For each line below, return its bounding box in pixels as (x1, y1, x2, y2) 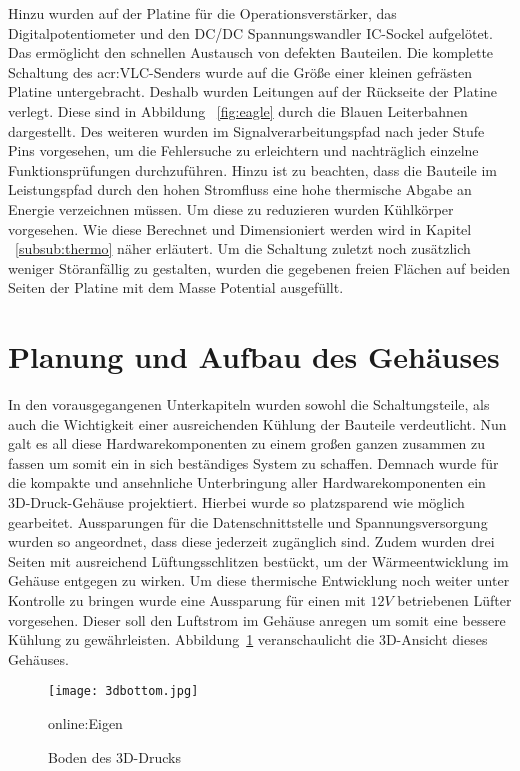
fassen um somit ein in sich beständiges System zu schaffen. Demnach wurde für (8, 452, 499, 473)
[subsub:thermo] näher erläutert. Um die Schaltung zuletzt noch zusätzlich (15, 238, 471, 259)
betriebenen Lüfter (397, 589, 512, 610)
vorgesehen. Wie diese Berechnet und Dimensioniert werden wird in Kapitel (8, 218, 472, 239)
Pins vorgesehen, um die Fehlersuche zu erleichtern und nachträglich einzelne (8, 140, 479, 161)
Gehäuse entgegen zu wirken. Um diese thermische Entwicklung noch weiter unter (8, 570, 510, 591)
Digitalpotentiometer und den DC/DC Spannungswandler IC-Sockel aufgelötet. (8, 22, 493, 43)
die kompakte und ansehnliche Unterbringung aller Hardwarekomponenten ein (8, 472, 486, 493)
